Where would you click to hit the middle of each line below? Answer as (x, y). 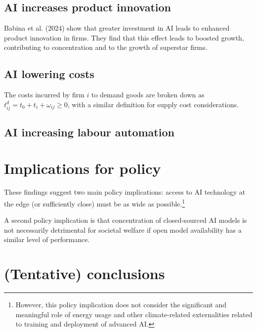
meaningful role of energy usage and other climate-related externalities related (134, 314)
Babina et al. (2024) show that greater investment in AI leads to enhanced (117, 28)
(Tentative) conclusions (85, 273)
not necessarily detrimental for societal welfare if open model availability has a (123, 229)
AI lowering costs (49, 74)
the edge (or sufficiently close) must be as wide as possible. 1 (95, 203)
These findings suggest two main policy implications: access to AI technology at (125, 192)
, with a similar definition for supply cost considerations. (153, 104)
